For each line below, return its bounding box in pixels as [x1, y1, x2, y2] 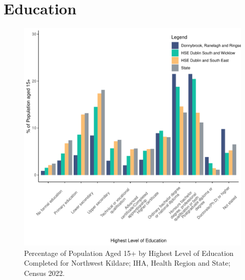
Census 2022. [24, 267, 65, 278]
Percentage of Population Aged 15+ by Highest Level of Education [24, 247, 234, 258]
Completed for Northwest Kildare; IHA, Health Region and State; [24, 257, 231, 268]
